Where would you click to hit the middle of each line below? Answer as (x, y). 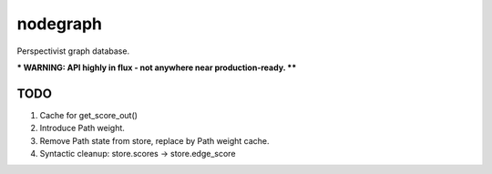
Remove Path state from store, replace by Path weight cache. (154, 140)
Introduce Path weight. (82, 128)
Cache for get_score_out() (89, 115)
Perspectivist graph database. (73, 51)
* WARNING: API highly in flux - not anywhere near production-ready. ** (157, 67)
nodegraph (59, 24)
